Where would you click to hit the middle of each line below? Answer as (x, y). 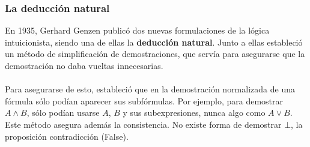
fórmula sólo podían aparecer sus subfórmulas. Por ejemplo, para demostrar (144, 100)
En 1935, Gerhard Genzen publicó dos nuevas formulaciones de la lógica (137, 30)
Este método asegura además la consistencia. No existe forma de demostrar (143, 124)
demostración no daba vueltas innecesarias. (84, 65)
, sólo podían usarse (63, 112)
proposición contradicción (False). (67, 136)
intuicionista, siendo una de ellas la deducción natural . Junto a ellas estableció (154, 42)
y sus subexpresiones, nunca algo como (194, 112)
